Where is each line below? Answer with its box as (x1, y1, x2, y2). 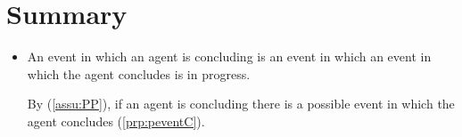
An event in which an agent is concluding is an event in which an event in (27, 47, 432, 66)
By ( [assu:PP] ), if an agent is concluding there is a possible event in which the (27, 94, 455, 113)
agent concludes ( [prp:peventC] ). (27, 111, 205, 130)
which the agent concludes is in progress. (27, 64, 251, 83)
